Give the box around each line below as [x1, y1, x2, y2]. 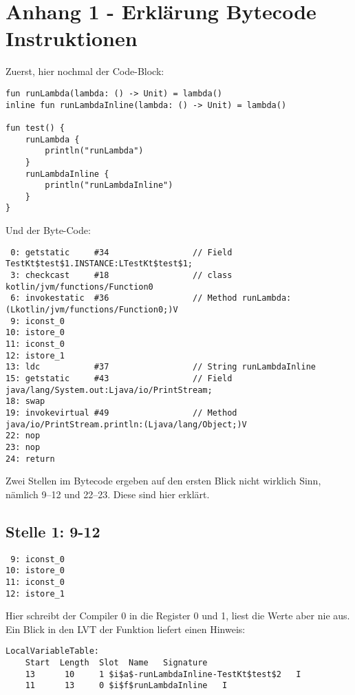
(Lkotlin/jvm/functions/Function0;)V [6, 305, 178, 314]
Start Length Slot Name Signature [25, 658, 208, 668]
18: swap [6, 396, 45, 407]
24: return [6, 453, 55, 464]
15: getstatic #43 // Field [6, 373, 233, 383]
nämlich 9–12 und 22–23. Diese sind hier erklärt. [6, 486, 210, 501]
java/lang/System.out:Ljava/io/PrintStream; [6, 385, 213, 395]
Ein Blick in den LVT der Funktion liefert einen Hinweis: [6, 621, 246, 636]
